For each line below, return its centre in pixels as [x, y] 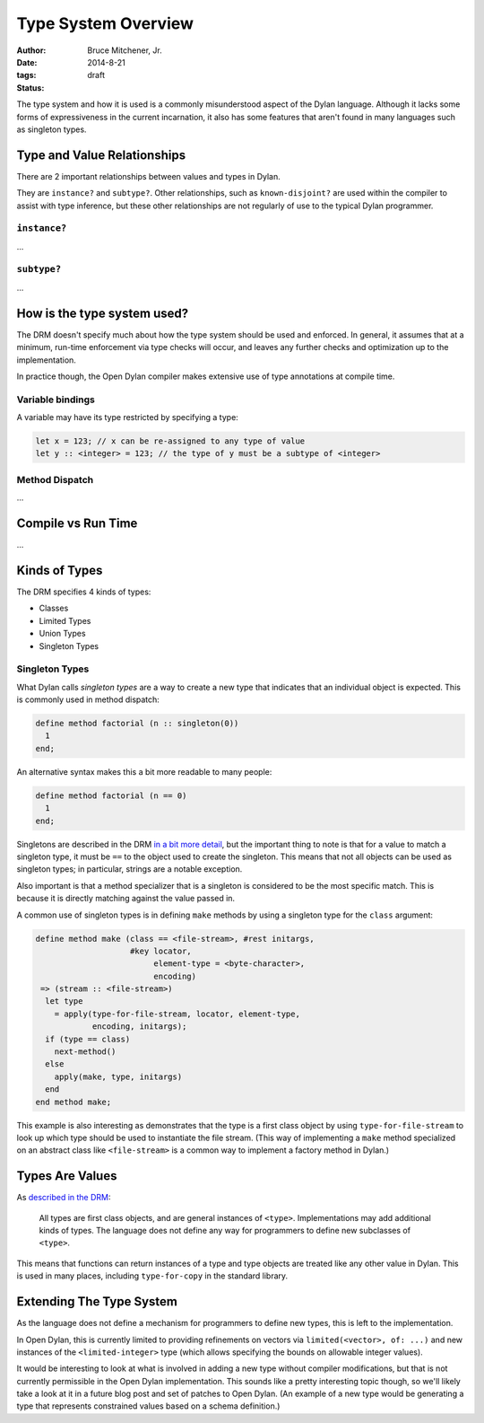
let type [64, 1001]
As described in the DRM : [64, 1198]
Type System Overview [105, 23]
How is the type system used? [102, 313]
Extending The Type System [97, 1302]
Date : [27, 62]
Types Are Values [67, 1176]
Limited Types [65, 620]
